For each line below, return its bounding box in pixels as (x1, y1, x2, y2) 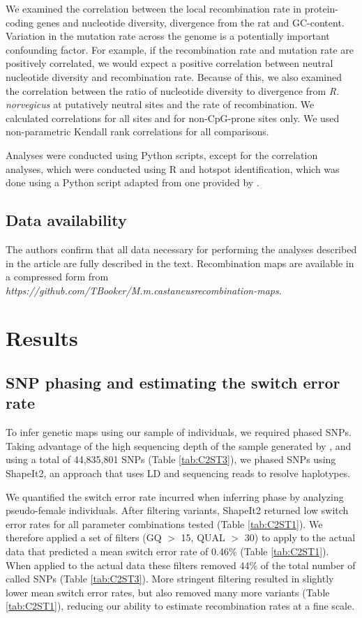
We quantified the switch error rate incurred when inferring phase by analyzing (6, 489, 344, 504)
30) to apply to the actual (244, 530, 356, 545)
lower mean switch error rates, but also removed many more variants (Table (6, 585, 330, 599)
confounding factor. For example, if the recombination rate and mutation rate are (6, 42, 354, 56)
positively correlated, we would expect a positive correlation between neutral (6, 56, 333, 70)
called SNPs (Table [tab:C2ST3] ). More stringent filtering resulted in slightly (6, 571, 334, 586)
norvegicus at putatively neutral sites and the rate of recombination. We (6, 97, 315, 112)
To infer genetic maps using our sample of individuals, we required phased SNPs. (6, 425, 352, 439)
